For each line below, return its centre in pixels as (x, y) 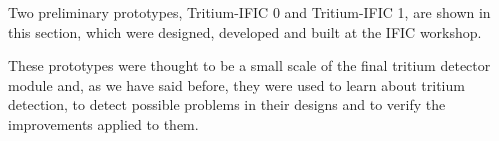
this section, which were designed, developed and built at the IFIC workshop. (245, 31)
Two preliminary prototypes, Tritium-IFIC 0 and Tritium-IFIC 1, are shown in (249, 12)
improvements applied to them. (103, 123)
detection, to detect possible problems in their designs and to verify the (227, 104)
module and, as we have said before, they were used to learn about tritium (236, 84)
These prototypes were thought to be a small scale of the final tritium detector (249, 65)
